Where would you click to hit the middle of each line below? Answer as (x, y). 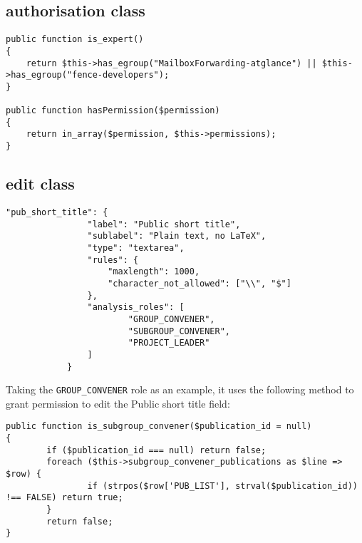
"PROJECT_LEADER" (169, 343)
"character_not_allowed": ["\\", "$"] (200, 283)
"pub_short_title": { (57, 212)
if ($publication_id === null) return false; (156, 450)
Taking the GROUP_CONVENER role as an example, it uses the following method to (180, 389)
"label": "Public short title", (164, 224)
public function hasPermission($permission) (113, 111)
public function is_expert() (75, 40)
